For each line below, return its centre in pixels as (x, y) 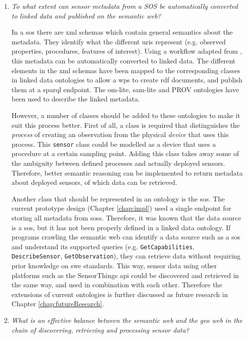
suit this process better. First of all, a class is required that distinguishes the (126, 125)
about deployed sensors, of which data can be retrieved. (94, 182)
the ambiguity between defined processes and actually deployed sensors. (118, 163)
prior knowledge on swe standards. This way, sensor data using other (114, 266)
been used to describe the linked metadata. (76, 99)
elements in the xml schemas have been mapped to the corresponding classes (126, 70)
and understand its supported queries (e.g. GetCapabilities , (103, 246)
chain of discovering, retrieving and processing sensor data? (100, 329)
